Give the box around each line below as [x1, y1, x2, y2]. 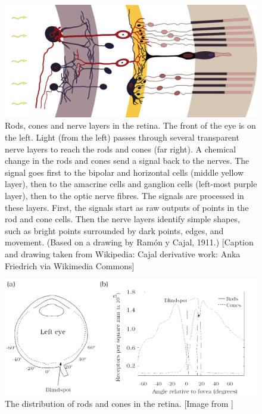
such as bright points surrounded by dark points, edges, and [5, 224, 224, 236]
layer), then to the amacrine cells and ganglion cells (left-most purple [5, 178, 257, 190]
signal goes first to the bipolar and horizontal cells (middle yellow [5, 166, 244, 178]
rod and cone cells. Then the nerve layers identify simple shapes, [5, 213, 240, 225]
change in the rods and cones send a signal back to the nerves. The [5, 154, 249, 167]
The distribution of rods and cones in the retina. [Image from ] [5, 397, 233, 410]
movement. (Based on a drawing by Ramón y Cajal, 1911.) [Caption [5, 236, 254, 248]
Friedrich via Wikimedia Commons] [5, 259, 135, 272]
